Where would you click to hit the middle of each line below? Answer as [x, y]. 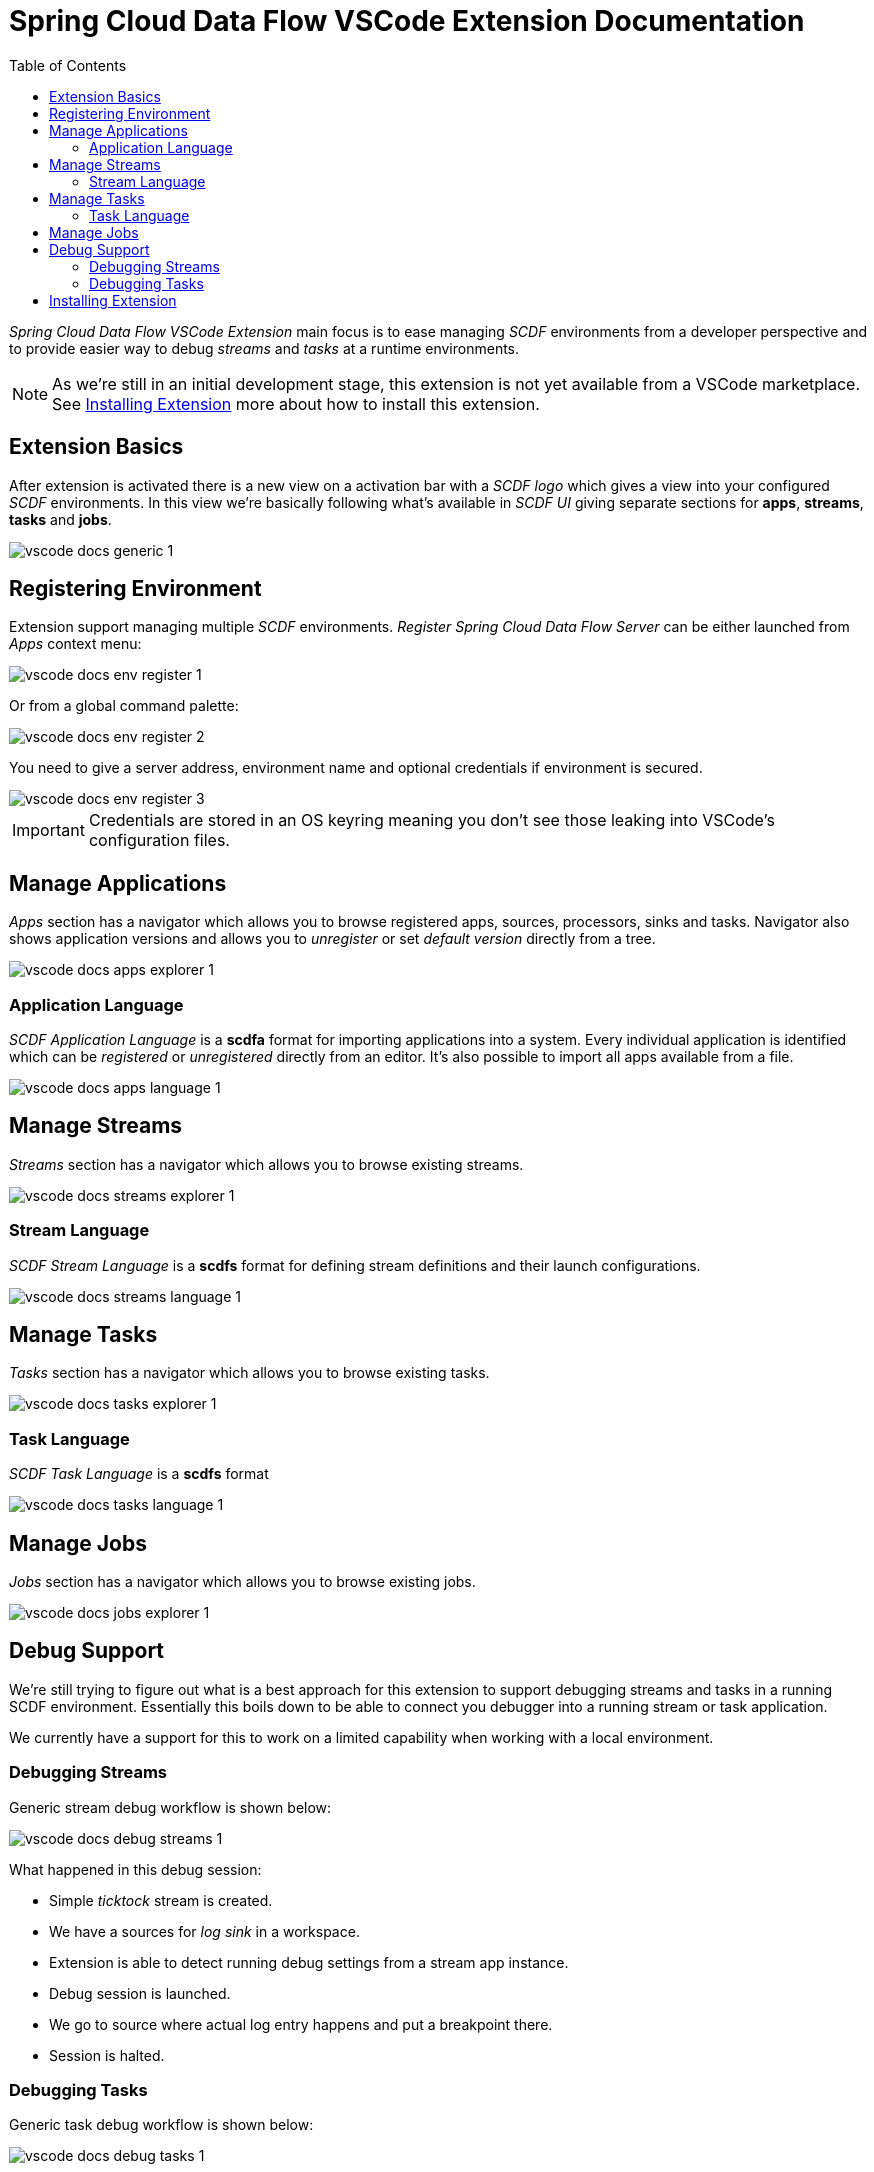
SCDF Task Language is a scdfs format [139, 1474]
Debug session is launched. [140, 1993]
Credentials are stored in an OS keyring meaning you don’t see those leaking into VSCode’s [431, 820]
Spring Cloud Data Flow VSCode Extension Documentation [407, 21]
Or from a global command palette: [124, 706]
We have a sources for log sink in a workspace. [204, 1931]
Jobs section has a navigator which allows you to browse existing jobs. [242, 1582]
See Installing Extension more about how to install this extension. [296, 403]
